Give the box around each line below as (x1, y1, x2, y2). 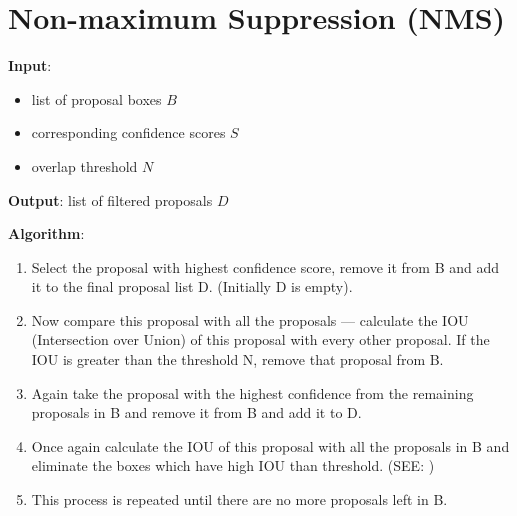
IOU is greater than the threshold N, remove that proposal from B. (31, 349, 444, 370)
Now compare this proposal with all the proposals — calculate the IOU (31, 309, 469, 330)
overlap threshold (31, 155, 138, 176)
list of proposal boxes (31, 88, 162, 109)
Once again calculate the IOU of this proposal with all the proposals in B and (31, 435, 510, 456)
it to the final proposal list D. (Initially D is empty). (31, 276, 353, 297)
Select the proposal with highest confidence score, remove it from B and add (31, 256, 500, 277)
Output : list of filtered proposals (8, 189, 213, 210)
